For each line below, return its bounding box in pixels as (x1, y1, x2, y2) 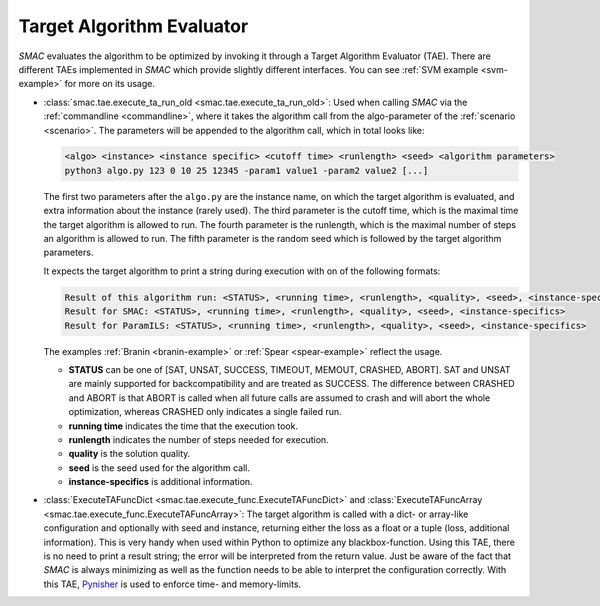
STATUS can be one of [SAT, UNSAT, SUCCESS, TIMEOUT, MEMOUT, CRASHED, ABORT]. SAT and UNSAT (68, 363, 511, 375)
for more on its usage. (64, 78, 155, 90)
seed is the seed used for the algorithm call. (68, 461, 250, 474)
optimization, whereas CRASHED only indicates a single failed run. (68, 406, 342, 418)
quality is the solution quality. (68, 448, 191, 460)
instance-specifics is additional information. (68, 476, 254, 488)
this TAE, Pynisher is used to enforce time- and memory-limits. (43, 578, 302, 590)
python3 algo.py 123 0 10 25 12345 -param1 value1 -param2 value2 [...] (64, 165, 429, 176)
